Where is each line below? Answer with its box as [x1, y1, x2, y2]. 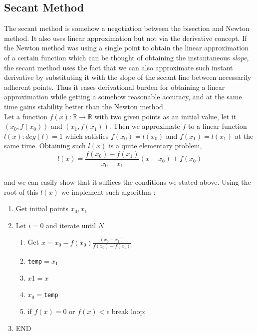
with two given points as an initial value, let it [94, 111, 237, 121]
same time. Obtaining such [4, 140, 86, 151]
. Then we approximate [109, 121, 180, 131]
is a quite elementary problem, [108, 140, 202, 151]
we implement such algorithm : [61, 186, 156, 197]
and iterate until [46, 220, 96, 230]
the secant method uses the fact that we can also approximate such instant [4, 62, 233, 72]
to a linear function [188, 121, 247, 131]
